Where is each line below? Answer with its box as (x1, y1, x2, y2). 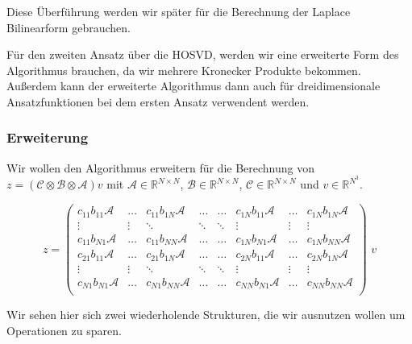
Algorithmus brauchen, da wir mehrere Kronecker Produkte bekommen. (6, 61, 361, 78)
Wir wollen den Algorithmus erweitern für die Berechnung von (6, 159, 315, 176)
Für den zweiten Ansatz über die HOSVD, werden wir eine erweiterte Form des (6, 46, 399, 63)
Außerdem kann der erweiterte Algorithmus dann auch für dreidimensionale (6, 77, 381, 94)
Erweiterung (6, 127, 89, 147)
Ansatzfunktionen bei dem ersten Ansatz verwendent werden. (6, 93, 310, 110)
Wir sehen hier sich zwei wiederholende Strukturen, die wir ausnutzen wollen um (6, 306, 406, 323)
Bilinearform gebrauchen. (6, 19, 131, 35)
